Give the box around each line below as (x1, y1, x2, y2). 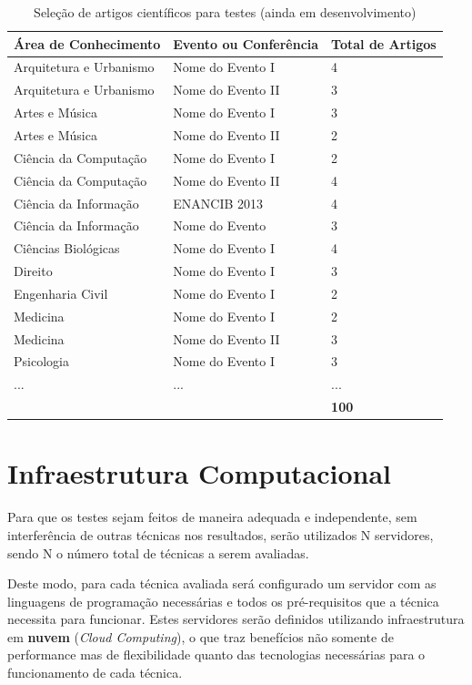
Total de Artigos (331, 34, 437, 53)
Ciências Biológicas (14, 239, 120, 258)
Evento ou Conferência (173, 34, 319, 53)
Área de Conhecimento (14, 34, 161, 53)
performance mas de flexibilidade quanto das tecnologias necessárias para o (7, 645, 426, 664)
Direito (14, 261, 53, 281)
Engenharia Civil (14, 283, 108, 302)
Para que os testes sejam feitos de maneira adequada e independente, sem (7, 507, 417, 527)
